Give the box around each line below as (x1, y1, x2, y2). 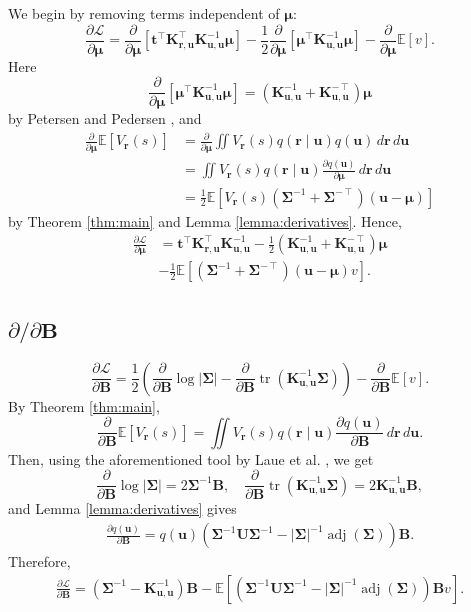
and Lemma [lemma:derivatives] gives (8, 498, 237, 519)
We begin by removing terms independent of (8, 3, 280, 23)
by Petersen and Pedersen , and (8, 108, 202, 129)
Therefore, (8, 551, 71, 572)
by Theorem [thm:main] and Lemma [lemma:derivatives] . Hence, (8, 210, 402, 231)
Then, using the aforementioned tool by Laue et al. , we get (8, 448, 374, 469)
